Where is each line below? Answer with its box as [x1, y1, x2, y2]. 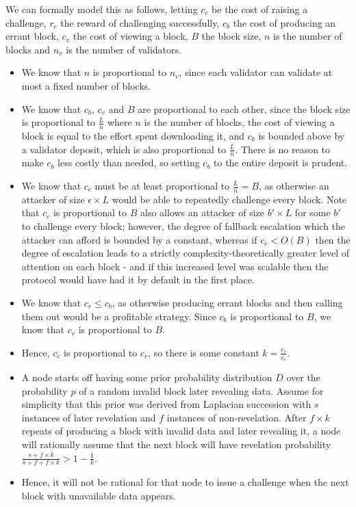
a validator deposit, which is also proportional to [21, 142, 227, 156]
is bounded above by [258, 128, 345, 142]
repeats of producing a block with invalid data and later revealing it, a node [21, 424, 341, 438]
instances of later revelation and [21, 410, 156, 424]
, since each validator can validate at [179, 65, 333, 79]
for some [294, 205, 331, 220]
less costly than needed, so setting [58, 155, 200, 170]
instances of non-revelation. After [166, 410, 307, 424]
